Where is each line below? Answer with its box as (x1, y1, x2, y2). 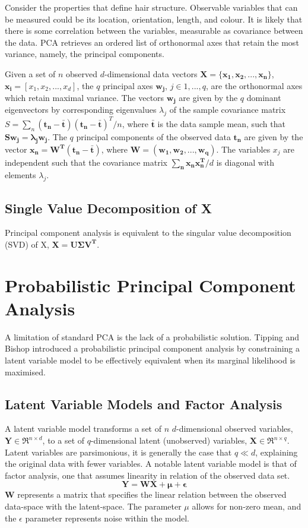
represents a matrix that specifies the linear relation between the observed (17, 488, 287, 501)
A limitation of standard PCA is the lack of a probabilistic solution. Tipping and (5, 330, 300, 343)
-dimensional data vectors (104, 67, 198, 80)
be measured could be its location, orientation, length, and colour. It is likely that (5, 12, 303, 25)
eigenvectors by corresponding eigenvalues (5, 103, 157, 116)
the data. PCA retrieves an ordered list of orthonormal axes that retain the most (5, 36, 299, 48)
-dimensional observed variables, (176, 422, 293, 435)
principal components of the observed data (76, 130, 231, 143)
